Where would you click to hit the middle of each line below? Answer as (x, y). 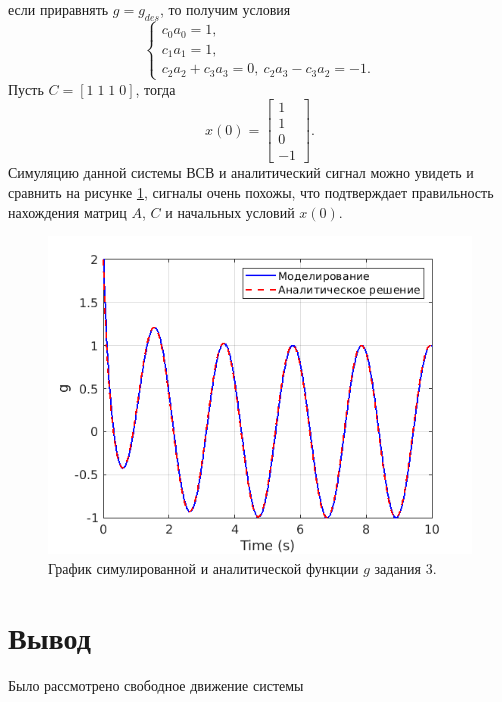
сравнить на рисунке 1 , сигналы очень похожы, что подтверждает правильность (251, 192)
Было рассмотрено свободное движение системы (156, 684)
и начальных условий (230, 211)
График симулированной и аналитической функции (203, 567)
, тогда (155, 88)
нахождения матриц (67, 211)
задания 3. (405, 567)
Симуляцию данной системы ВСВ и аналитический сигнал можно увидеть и (241, 172)
